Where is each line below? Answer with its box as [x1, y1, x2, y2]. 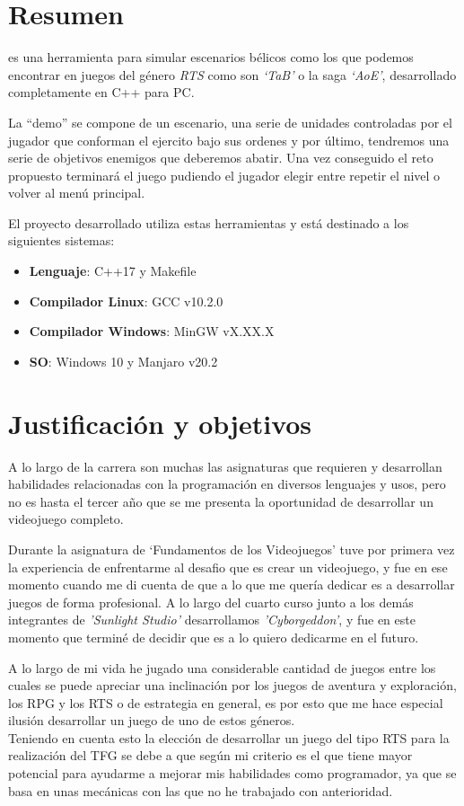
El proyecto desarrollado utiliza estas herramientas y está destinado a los [8, 213, 409, 232]
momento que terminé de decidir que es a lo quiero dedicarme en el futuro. [8, 627, 419, 646]
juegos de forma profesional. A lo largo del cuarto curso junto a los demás [8, 592, 414, 611]
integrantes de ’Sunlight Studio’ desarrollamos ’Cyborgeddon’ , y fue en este [8, 610, 416, 629]
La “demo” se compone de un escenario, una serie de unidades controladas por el [8, 112, 452, 131]
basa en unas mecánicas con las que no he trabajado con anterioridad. [8, 781, 393, 800]
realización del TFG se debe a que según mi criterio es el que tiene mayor [8, 746, 413, 765]
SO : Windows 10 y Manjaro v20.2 [29, 351, 218, 370]
